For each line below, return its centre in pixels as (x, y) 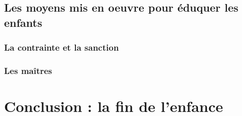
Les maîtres (28, 70)
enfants (23, 22)
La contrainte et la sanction (62, 47)
